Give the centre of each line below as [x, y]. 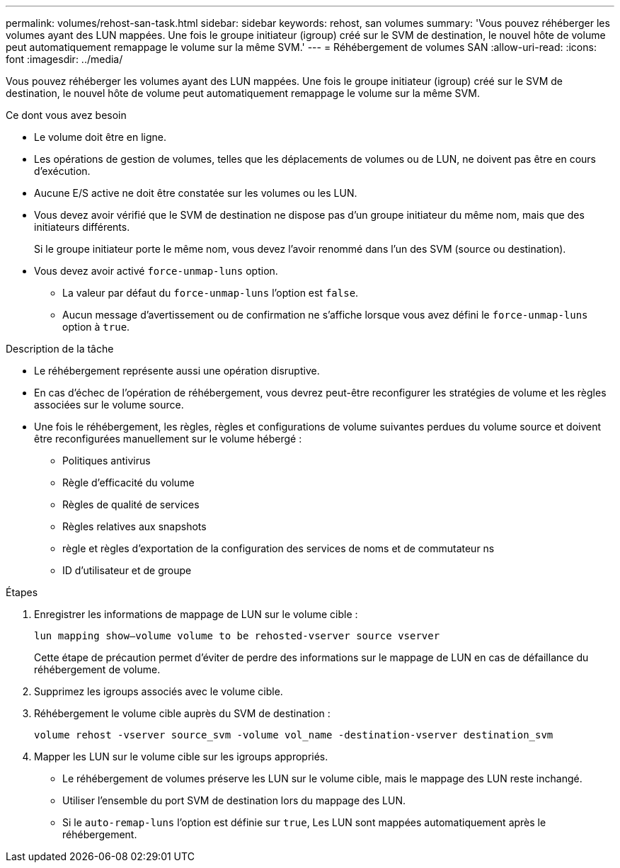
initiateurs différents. [82, 227]
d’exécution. [62, 171]
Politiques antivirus [107, 461]
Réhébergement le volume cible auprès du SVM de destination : [182, 713]
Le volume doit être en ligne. [100, 137]
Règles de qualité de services [131, 504]
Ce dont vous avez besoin [66, 115]
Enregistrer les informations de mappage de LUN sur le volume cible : [196, 614]
